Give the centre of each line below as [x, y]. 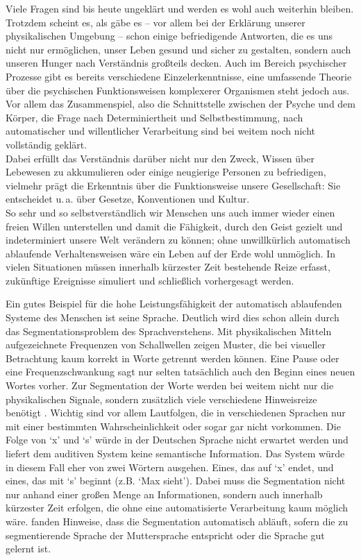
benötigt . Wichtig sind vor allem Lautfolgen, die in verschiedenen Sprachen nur [176, 413]
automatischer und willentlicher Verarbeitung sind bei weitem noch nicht [160, 131]
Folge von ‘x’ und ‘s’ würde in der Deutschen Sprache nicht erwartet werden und [177, 440]
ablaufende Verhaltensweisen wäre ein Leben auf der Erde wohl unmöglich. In [171, 253]
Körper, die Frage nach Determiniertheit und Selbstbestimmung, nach [154, 117]
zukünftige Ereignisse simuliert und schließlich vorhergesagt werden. [150, 280]
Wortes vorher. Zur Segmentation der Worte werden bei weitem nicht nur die [170, 385]
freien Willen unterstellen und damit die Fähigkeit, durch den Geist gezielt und [174, 226]
